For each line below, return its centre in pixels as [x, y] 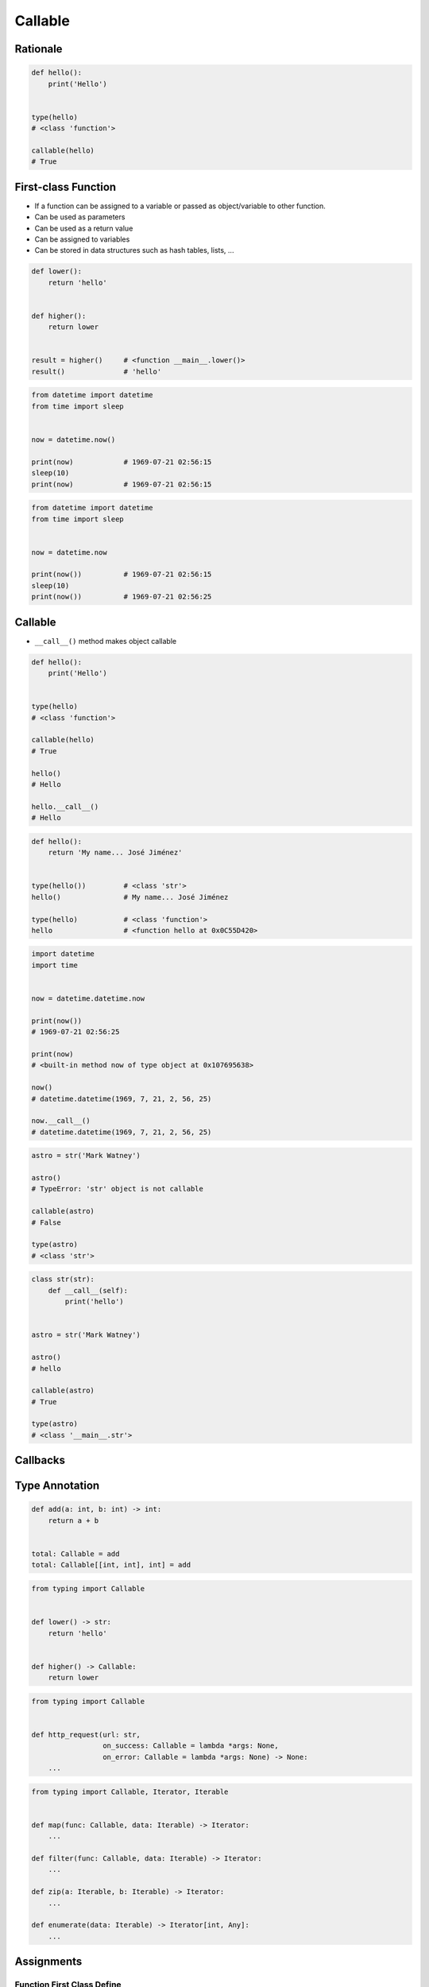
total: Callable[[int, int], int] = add [111, 1565]
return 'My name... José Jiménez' [115, 853]
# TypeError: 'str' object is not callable [118, 1189]
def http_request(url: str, [86, 1734]
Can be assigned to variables [82, 239]
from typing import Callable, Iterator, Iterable [130, 1791]
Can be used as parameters [80, 217]
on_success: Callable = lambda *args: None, [190, 1746]
